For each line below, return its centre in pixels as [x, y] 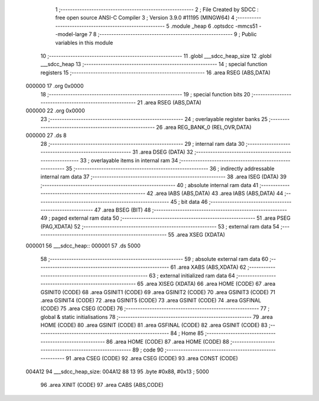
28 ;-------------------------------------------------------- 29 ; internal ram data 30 [143, 144]
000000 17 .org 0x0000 [55, 86]
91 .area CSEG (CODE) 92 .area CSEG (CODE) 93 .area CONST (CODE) [152, 358]
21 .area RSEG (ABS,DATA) [169, 102]
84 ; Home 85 [187, 333]
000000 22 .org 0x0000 [55, 111]
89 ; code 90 [148, 350]
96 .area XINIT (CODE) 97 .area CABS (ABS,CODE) [102, 385]
